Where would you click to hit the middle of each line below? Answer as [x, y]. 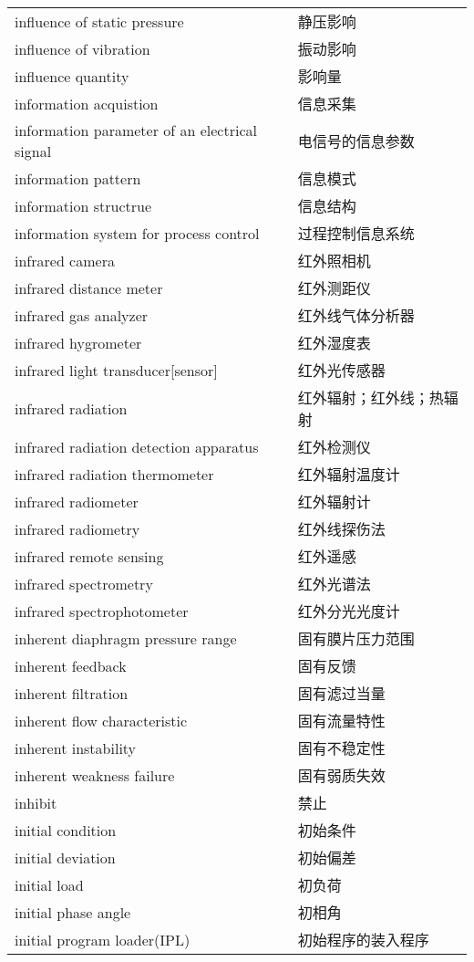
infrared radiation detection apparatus [137, 446]
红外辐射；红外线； [363, 397]
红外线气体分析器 [356, 315]
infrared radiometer [77, 501]
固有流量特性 [341, 721]
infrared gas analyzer [82, 315]
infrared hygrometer [78, 342]
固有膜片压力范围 [356, 638]
